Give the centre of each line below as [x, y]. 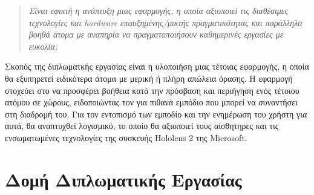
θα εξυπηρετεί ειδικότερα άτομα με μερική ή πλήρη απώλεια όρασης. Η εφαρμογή [149, 78]
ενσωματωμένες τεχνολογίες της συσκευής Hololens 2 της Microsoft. [126, 137]
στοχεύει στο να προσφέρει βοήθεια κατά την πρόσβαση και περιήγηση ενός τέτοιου [152, 90]
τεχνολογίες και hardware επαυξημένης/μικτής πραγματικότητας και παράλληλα [165, 22]
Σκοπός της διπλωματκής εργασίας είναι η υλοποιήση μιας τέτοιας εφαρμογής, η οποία [157, 66]
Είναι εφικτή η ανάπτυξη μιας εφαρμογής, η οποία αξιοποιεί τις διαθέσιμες [159, 10]
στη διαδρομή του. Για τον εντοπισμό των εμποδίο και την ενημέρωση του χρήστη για [156, 114]
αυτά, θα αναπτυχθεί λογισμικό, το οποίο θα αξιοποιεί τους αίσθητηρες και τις [142, 126]
